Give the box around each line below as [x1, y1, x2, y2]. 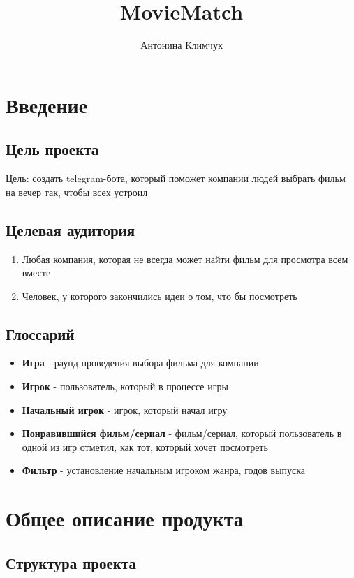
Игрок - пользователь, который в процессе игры [22, 379, 228, 394]
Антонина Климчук [140, 38, 223, 52]
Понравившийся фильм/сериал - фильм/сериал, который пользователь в [22, 426, 342, 440]
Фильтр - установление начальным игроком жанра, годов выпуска [22, 463, 306, 477]
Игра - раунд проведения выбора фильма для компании [22, 355, 259, 370]
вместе [22, 265, 51, 280]
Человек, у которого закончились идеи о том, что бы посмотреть [22, 288, 297, 303]
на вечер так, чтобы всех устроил [6, 184, 148, 199]
